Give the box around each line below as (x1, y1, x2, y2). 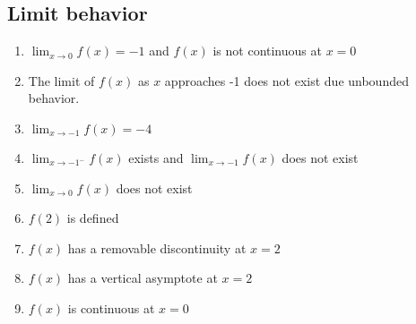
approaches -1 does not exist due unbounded (164, 71, 409, 90)
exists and (128, 148, 184, 166)
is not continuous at (212, 41, 322, 60)
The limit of (28, 71, 95, 90)
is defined (66, 209, 119, 227)
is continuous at (67, 298, 155, 317)
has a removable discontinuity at (67, 238, 247, 257)
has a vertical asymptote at (67, 269, 218, 287)
